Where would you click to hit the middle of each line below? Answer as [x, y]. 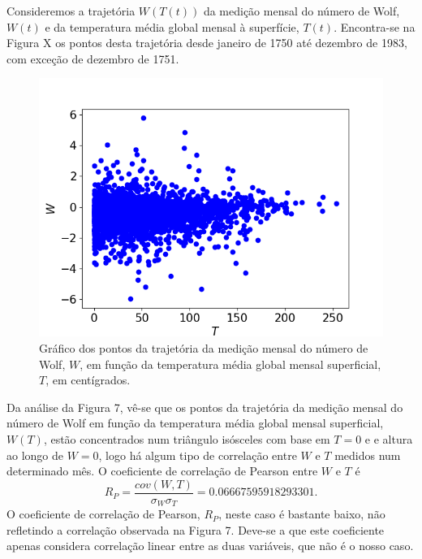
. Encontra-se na [375, 26]
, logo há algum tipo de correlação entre [198, 455]
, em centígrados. [88, 380]
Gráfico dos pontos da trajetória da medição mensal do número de [204, 347]
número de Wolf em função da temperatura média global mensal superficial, [195, 423]
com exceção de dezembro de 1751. [93, 58]
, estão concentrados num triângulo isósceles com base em [187, 438]
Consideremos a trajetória [71, 11]
